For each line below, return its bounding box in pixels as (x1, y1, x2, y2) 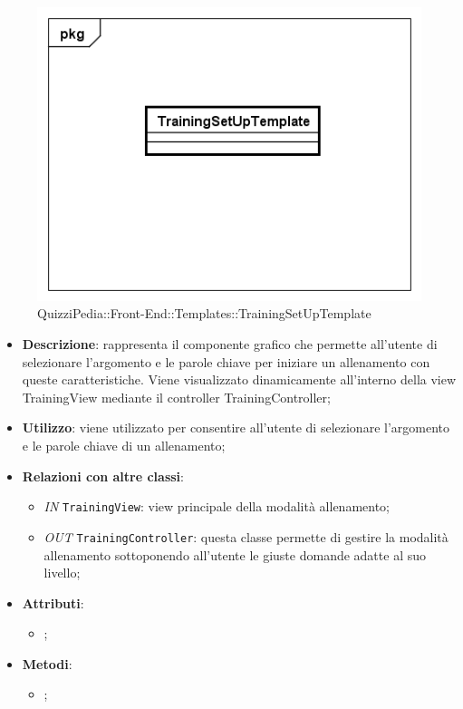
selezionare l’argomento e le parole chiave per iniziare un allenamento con (22, 352, 430, 371)
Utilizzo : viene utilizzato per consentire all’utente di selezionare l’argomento (22, 418, 449, 437)
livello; (43, 563, 81, 582)
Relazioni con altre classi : (22, 466, 184, 485)
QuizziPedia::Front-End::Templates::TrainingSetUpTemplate (37, 304, 371, 323)
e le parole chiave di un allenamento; (22, 436, 226, 454)
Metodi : (22, 654, 72, 673)
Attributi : (22, 593, 84, 612)
